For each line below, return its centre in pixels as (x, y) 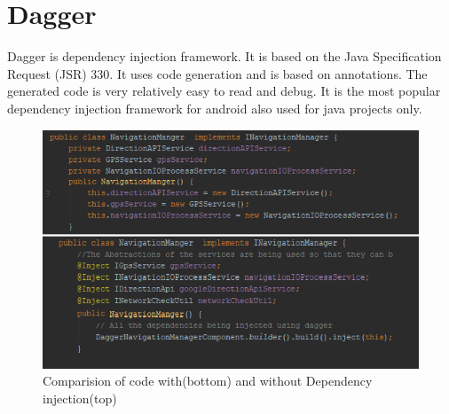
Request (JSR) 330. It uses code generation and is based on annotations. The (217, 73)
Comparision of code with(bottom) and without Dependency (208, 381)
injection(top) (80, 398)
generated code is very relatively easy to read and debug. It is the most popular (224, 91)
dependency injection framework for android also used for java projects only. (215, 108)
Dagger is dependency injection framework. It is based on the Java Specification (224, 56)
